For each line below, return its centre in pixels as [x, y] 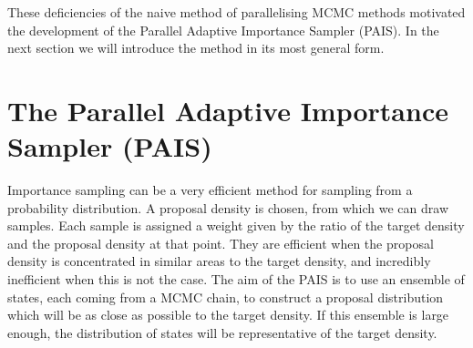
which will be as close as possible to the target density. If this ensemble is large [228, 315]
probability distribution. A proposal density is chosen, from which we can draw [228, 207]
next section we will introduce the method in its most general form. [196, 48]
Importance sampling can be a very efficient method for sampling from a [210, 190]
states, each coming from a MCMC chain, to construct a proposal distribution [226, 297]
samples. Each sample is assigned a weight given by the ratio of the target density [236, 225]
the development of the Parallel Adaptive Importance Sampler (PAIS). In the [223, 30]
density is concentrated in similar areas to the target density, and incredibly [219, 261]
